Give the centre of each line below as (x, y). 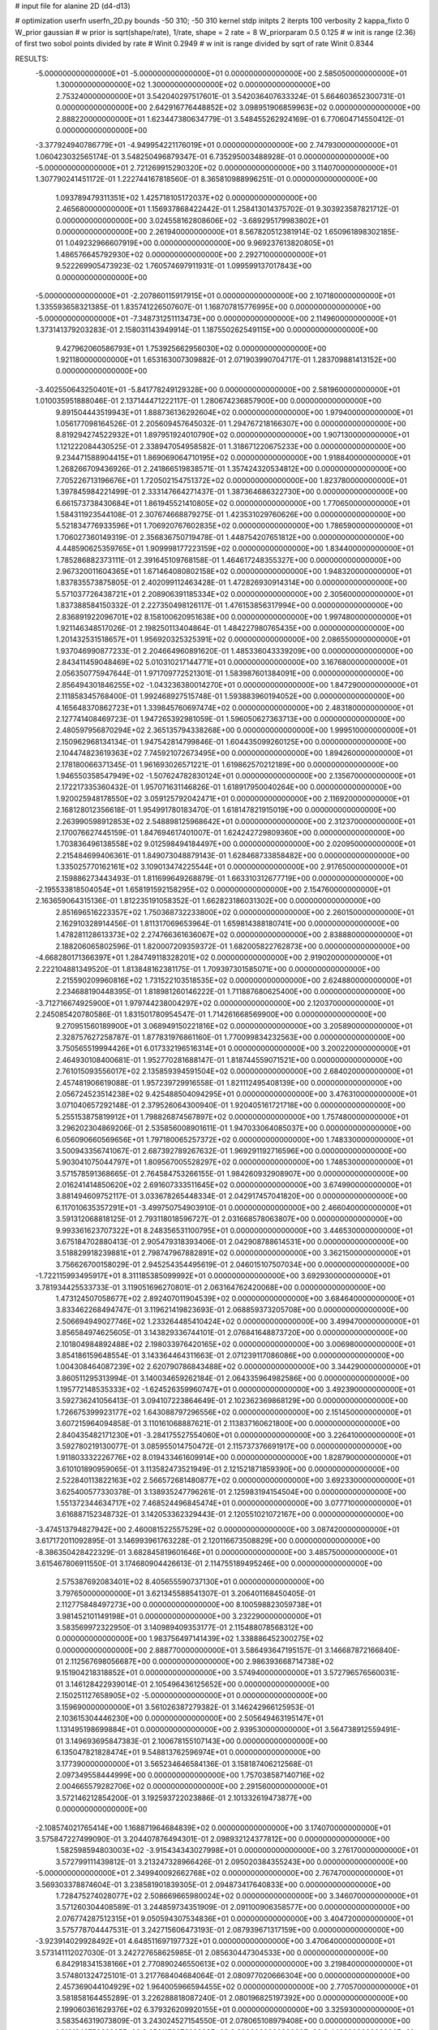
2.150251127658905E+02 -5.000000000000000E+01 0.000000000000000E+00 (191, 1695)
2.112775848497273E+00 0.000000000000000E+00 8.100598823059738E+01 (189, 1605)
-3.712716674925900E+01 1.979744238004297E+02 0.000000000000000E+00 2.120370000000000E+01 (215, 1003)
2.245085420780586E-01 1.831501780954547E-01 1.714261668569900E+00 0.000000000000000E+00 (211, 1014)
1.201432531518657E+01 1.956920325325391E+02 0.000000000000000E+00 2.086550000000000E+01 (233, 639)
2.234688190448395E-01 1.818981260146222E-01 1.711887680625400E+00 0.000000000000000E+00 (230, 991)
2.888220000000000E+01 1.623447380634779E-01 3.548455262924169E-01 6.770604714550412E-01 (230, 119)
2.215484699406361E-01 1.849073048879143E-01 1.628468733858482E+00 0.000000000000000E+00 (232, 855)
